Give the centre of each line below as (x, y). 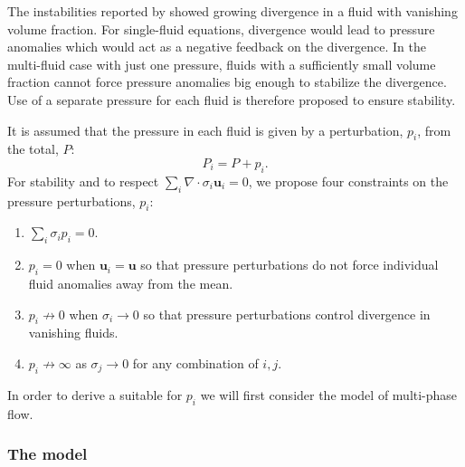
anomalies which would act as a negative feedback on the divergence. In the (217, 47)
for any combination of (195, 362)
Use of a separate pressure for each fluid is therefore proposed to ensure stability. (232, 99)
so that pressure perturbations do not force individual (289, 265)
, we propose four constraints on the (348, 181)
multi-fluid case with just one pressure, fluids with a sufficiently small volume (222, 64)
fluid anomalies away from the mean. (131, 283)
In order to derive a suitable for (95, 394)
